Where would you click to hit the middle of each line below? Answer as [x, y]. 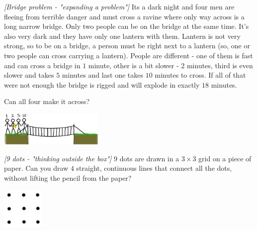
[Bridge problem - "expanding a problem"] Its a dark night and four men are [119, 6]
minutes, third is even [220, 65]
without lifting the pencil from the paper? [68, 177]
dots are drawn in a [149, 158]
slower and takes [29, 75]
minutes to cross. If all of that [200, 75]
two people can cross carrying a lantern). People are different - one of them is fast [128, 55]
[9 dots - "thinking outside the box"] [58, 158]
